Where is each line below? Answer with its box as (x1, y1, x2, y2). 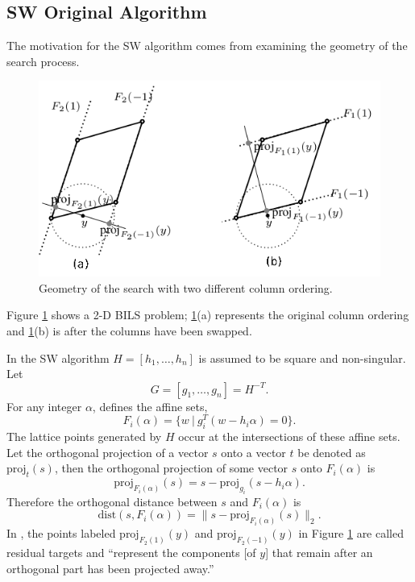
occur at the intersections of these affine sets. (178, 428, 400, 445)
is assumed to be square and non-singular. (198, 349, 406, 366)
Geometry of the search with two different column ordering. (39, 279, 333, 296)
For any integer (6, 397, 82, 414)
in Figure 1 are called (298, 525, 404, 542)
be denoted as (297, 443, 366, 460)
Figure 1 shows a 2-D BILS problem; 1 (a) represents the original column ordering (6, 306, 409, 323)
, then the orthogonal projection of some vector (54, 459, 288, 476)
